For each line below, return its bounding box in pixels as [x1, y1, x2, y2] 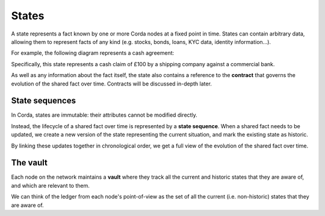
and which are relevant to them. [11, 182, 90, 189]
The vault [11, 158, 48, 168]
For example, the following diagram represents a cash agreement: [11, 49, 175, 57]
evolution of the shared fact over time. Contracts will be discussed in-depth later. [11, 80, 212, 87]
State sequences [11, 96, 76, 106]
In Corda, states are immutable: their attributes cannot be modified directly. [11, 111, 198, 119]
